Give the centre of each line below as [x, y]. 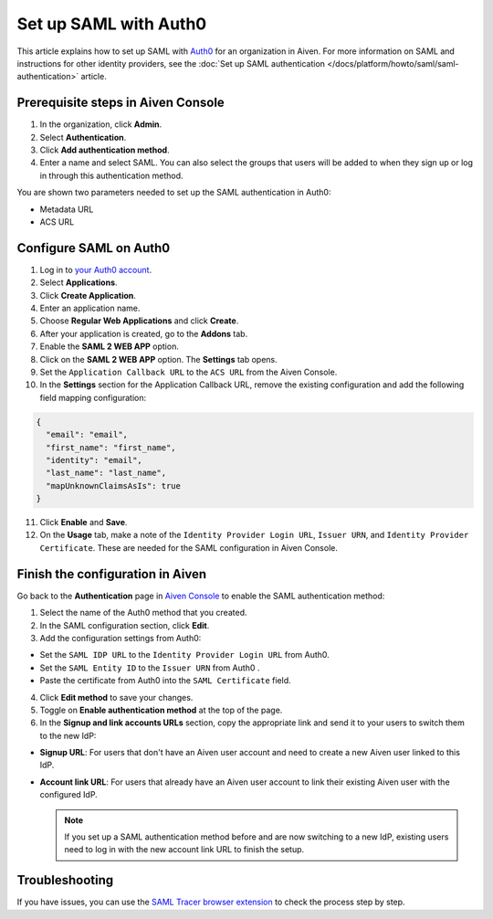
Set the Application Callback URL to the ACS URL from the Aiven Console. [189, 372]
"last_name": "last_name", [106, 473]
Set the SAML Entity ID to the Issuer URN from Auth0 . [150, 668]
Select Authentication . [83, 137]
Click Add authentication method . [105, 150]
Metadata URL [67, 209]
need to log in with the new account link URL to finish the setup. [184, 850]
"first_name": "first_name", [111, 447]
